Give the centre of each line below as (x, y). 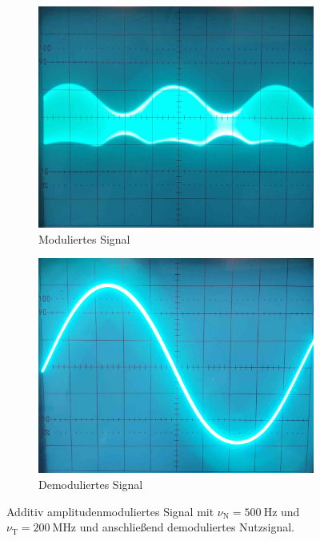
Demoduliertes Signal (91, 484)
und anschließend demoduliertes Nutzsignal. (187, 527)
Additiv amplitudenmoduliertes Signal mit (110, 511)
